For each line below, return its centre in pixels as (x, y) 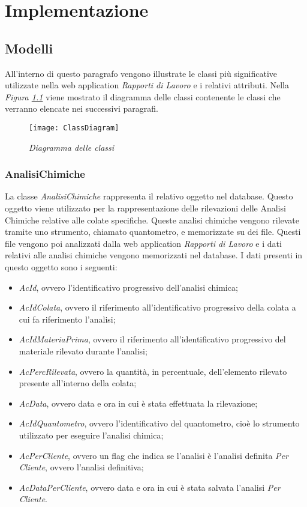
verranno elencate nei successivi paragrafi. (82, 108)
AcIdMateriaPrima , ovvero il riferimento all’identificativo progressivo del (152, 339)
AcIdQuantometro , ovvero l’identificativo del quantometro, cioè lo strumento (159, 423)
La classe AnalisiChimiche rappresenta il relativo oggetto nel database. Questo (149, 196)
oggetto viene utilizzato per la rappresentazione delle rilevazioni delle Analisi (145, 208)
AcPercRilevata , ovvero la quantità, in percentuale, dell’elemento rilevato (153, 371)
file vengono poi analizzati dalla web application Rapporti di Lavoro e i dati (143, 243)
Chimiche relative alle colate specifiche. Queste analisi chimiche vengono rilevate (152, 220)
